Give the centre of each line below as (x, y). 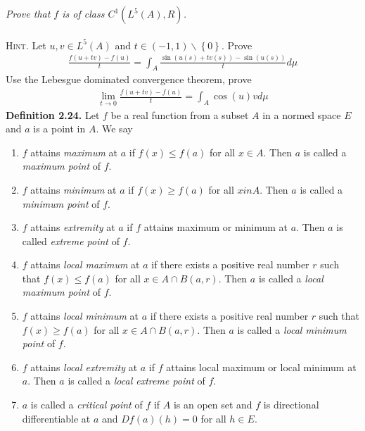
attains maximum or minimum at (216, 227)
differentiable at (56, 418)
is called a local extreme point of (136, 381)
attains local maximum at (85, 264)
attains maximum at (74, 152)
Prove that (28, 13)
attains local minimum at (85, 316)
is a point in (59, 129)
